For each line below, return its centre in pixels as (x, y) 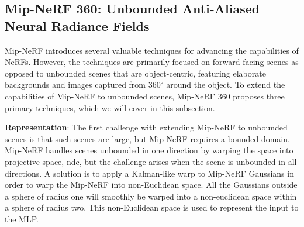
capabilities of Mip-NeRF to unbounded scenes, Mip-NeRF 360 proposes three (145, 96)
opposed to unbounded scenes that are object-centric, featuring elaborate (135, 73)
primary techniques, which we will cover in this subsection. (110, 107)
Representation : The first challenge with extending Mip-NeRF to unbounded (146, 127)
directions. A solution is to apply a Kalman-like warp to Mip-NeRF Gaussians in (149, 173)
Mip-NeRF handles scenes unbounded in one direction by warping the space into (149, 150)
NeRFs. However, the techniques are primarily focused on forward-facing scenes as (152, 62)
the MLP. (22, 219)
